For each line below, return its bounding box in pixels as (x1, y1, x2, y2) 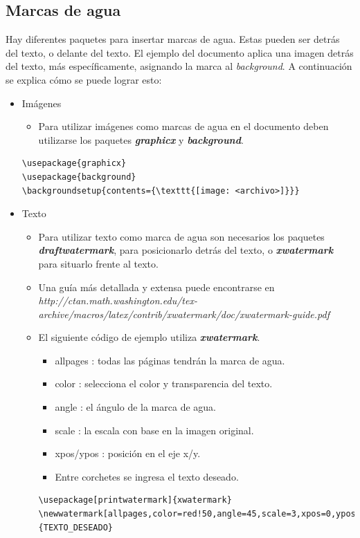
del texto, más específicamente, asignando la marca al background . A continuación (6, 59, 352, 73)
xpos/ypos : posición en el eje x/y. (55, 446, 201, 461)
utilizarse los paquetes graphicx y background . (38, 132, 244, 147)
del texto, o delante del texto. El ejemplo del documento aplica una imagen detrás (6, 45, 354, 59)
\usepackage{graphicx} (21, 158, 127, 169)
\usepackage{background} (21, 171, 136, 182)
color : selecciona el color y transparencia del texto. (55, 376, 273, 391)
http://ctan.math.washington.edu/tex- (38, 293, 197, 308)
